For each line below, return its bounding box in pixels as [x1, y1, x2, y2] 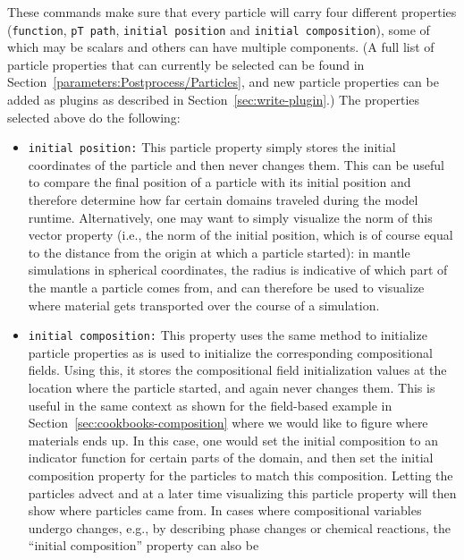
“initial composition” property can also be [28, 536, 259, 555]
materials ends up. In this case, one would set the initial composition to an [28, 430, 439, 449]
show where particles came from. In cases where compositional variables [28, 501, 422, 520]
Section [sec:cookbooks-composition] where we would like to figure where [28, 413, 428, 432]
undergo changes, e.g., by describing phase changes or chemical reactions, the [28, 518, 451, 537]
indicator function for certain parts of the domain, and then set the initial [28, 448, 434, 467]
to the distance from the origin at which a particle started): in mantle [28, 242, 410, 261]
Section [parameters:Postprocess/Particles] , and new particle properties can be [7, 72, 439, 91]
